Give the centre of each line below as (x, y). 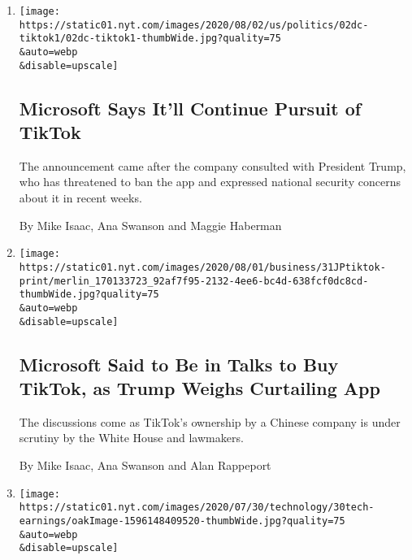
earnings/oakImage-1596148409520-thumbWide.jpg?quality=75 (182, 521)
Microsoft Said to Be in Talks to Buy (179, 364)
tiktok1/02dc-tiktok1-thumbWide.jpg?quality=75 (150, 39)
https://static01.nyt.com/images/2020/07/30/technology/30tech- (197, 508)
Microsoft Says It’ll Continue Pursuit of (190, 108)
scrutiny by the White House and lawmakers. (131, 438)
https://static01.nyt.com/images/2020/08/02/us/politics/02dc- (194, 25)
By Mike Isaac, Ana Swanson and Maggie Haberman (150, 225)
